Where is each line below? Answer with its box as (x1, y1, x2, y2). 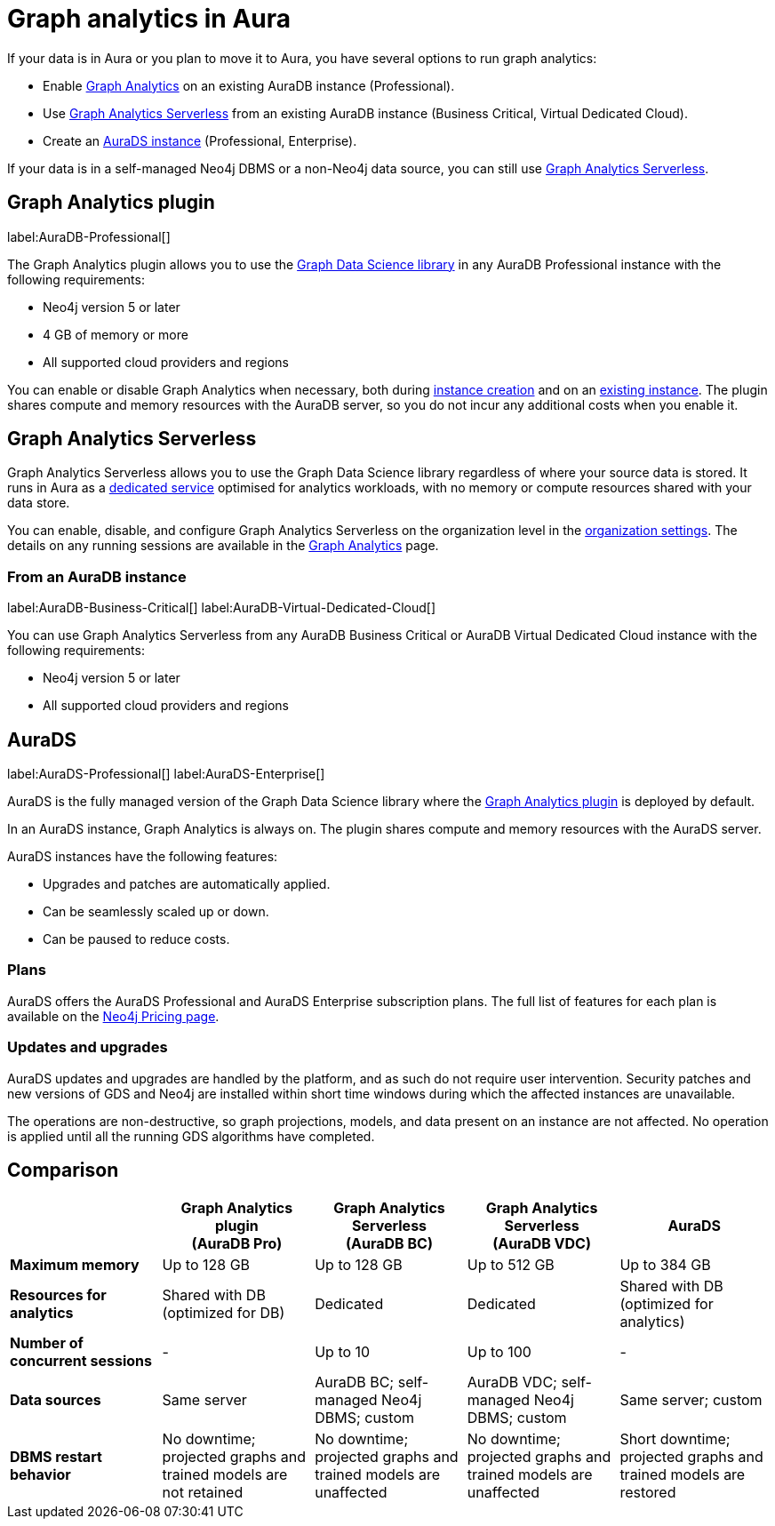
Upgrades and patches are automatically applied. (43, 876, 331, 892)
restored (619, 1483, 676, 1502)
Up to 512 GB (467, 1256, 555, 1274)
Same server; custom (619, 1391, 763, 1410)
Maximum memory (10, 1256, 140, 1274)
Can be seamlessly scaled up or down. (43, 904, 269, 920)
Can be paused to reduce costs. (43, 931, 230, 947)
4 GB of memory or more (43, 326, 188, 342)
